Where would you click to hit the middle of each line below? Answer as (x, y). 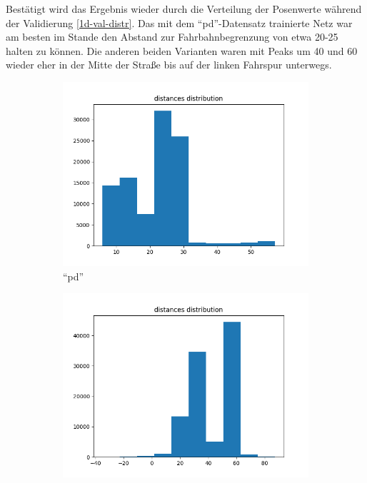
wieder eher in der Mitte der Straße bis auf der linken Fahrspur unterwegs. (169, 65)
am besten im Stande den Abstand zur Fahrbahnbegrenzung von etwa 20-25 (172, 37)
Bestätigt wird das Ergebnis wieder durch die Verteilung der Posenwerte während (184, 9)
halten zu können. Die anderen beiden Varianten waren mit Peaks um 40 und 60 (182, 50)
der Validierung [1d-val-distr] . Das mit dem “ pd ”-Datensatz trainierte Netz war (179, 22)
